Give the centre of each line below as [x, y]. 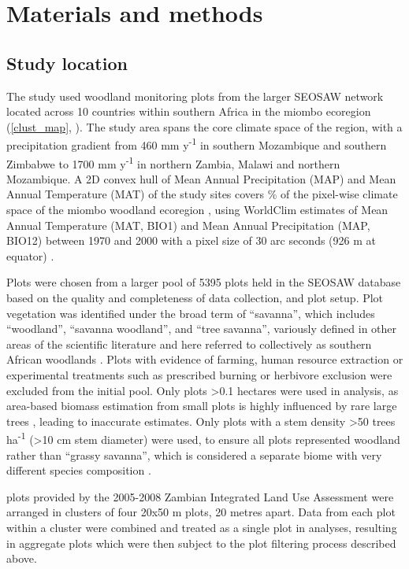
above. [22, 558]
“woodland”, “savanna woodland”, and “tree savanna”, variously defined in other [202, 329]
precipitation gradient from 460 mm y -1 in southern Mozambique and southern [197, 144]
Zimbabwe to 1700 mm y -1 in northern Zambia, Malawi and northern [173, 162]
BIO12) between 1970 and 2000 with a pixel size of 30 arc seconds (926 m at [191, 240]
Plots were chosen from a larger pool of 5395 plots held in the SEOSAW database [204, 282]
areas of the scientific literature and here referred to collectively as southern [189, 344]
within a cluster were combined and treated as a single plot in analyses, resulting [202, 527]
